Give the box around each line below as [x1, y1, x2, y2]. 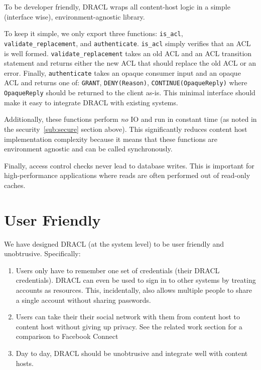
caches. [4, 179, 26, 190]
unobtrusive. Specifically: [4, 248, 81, 259]
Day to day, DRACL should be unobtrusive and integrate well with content [16, 347, 248, 358]
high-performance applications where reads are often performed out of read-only [4, 170, 250, 180]
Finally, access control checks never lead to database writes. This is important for [4, 160, 254, 170]
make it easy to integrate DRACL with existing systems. [4, 97, 178, 107]
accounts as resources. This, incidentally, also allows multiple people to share [16, 284, 252, 295]
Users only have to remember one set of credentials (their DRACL [16, 265, 220, 275]
